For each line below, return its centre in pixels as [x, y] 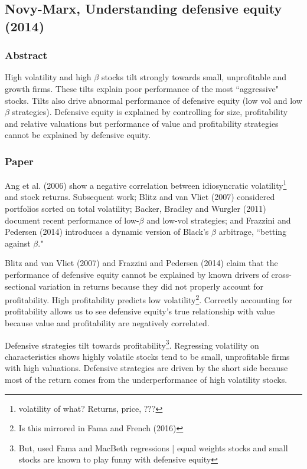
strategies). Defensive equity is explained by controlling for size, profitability [150, 112]
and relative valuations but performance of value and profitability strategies [142, 123]
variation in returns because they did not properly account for [151, 286]
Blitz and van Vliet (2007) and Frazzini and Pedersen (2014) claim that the [141, 263]
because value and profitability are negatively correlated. [107, 323]
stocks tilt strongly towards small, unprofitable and [194, 77]
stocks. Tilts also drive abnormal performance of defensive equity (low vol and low [153, 100]
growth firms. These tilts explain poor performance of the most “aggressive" [142, 88]
